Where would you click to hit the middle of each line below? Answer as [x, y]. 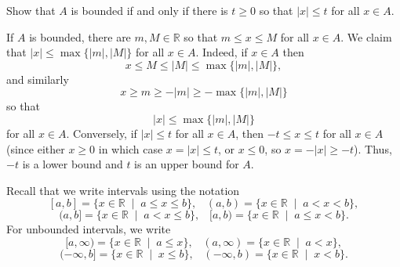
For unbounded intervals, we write [89, 229]
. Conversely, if [102, 133]
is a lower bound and [73, 164]
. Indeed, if [222, 52]
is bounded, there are [80, 36]
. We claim [366, 36]
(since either [36, 148]
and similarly [38, 79]
